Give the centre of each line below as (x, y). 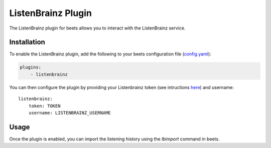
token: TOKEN (44, 106)
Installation (27, 42)
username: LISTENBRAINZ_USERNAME (70, 113)
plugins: (31, 67)
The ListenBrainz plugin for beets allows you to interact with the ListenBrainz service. (97, 28)
